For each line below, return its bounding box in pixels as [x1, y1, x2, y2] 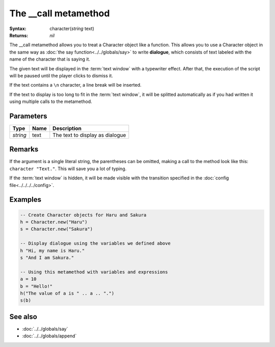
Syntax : [9, 25, 26, 32]
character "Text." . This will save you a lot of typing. [9, 166, 127, 172]
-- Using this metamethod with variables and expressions [20, 269, 168, 275]
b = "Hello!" [20, 283, 53, 289]
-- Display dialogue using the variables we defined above [20, 241, 171, 247]
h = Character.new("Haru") [20, 219, 88, 225]
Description [52, 125, 81, 132]
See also [9, 312, 38, 321]
